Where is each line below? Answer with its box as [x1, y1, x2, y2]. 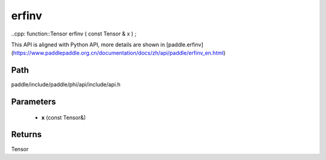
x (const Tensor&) [41, 114, 86, 121]
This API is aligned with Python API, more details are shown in [11, 41, 165, 48]
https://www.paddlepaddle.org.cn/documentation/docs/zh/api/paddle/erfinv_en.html [13, 49, 224, 57]
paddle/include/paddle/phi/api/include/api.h [11, 81, 121, 88]
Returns [11, 129, 42, 140]
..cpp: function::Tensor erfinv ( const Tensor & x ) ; [11, 30, 137, 37]
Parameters [11, 97, 56, 107]
